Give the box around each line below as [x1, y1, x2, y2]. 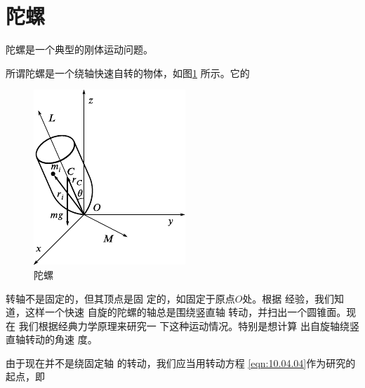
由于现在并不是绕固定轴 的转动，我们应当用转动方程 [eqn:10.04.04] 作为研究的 [6, 355, 356, 370]
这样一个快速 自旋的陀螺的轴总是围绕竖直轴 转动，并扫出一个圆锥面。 [25, 305, 347, 319]
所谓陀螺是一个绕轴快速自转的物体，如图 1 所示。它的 [6, 65, 250, 80]
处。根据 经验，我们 [242, 291, 335, 305]
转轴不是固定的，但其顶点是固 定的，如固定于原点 [6, 291, 235, 305]
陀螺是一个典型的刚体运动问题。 [6, 42, 153, 57]
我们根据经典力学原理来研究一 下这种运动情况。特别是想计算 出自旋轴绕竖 [18, 318, 359, 333]
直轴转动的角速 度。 [6, 332, 98, 347]
